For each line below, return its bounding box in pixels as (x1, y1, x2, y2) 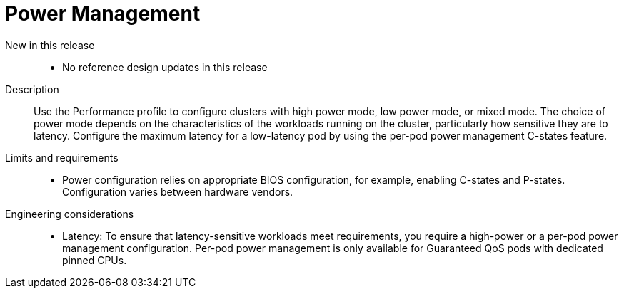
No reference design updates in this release (62, 61, 268, 73)
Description (5, 83, 59, 95)
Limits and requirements (5, 151, 119, 164)
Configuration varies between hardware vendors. (62, 185, 293, 198)
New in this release (5, 38, 95, 51)
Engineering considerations (5, 207, 134, 220)
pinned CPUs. (62, 253, 127, 266)
